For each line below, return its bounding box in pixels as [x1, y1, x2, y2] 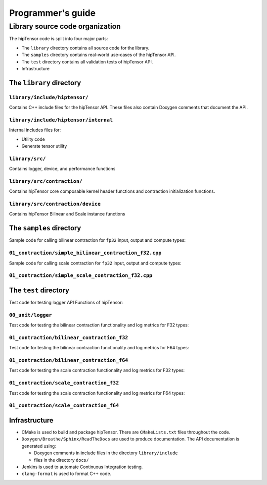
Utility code [21, 136, 45, 142]
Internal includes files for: [9, 127, 61, 133]
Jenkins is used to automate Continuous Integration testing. [21, 464, 143, 470]
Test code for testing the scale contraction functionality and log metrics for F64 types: [9, 390, 185, 396]
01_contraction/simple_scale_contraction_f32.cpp [9, 272, 153, 279]
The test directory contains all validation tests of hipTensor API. [21, 58, 153, 64]
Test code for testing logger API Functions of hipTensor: [9, 299, 123, 305]
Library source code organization [9, 22, 121, 31]
